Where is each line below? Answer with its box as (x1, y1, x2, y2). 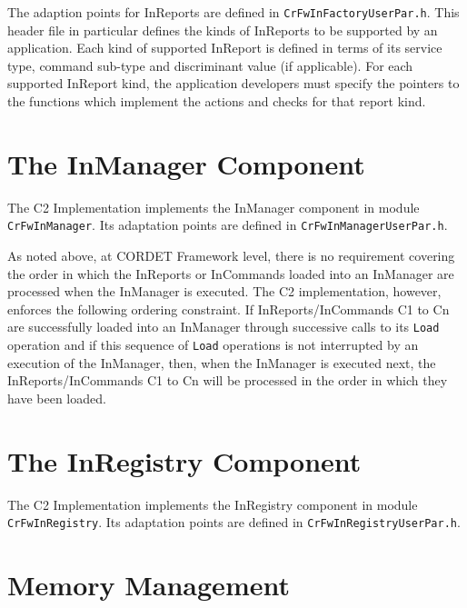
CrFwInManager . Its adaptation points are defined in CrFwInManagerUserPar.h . (7, 215, 448, 234)
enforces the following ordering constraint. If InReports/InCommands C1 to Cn (7, 299, 450, 318)
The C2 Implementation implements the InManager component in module (7, 197, 420, 216)
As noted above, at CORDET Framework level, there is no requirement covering (7, 246, 455, 264)
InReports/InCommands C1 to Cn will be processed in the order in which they (7, 371, 448, 390)
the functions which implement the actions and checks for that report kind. (7, 92, 426, 111)
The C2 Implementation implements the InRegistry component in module (7, 494, 418, 513)
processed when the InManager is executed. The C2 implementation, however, (7, 282, 442, 301)
